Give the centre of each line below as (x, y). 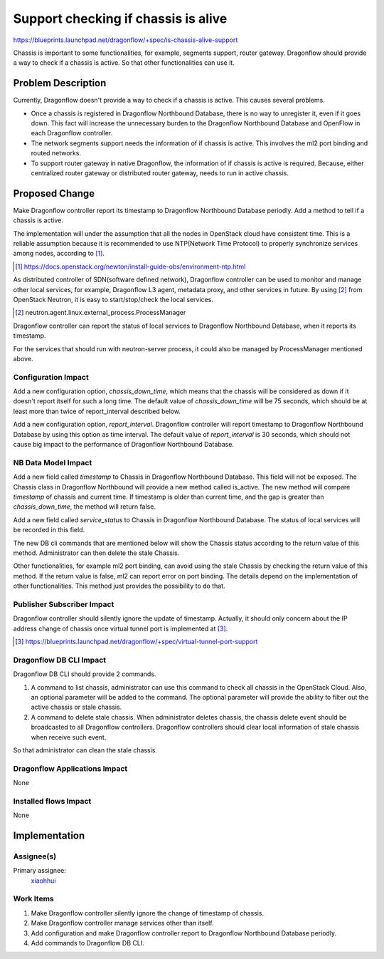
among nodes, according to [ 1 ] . (59, 254)
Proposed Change (54, 193)
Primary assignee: (40, 871)
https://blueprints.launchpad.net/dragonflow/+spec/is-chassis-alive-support (126, 40)
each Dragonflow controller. (72, 133)
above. (23, 358)
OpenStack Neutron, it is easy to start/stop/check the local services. (113, 300)
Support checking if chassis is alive (120, 19)
